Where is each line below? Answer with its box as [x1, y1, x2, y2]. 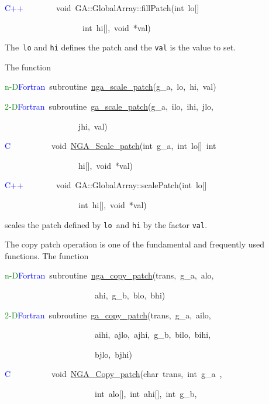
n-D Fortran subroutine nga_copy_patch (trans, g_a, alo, [5, 269, 214, 281]
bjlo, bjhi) [94, 348, 132, 360]
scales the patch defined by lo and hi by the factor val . [5, 218, 208, 230]
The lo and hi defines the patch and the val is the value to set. [5, 41, 236, 53]
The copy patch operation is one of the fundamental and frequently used [5, 238, 264, 250]
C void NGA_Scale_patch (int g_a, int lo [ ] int [5, 140, 216, 152]
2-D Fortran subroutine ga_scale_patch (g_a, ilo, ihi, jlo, [5, 100, 213, 113]
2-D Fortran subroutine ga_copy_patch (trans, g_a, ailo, [5, 308, 211, 321]
